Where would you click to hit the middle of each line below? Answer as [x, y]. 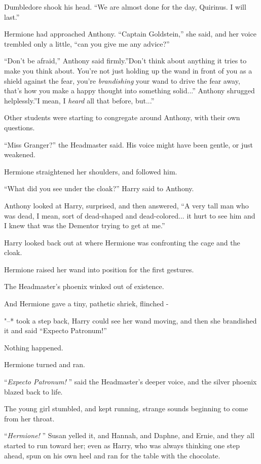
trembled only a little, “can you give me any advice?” [87, 43]
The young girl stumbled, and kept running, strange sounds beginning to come [126, 408]
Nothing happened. [34, 347]
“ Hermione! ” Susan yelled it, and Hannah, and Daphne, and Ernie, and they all [129, 435]
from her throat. [29, 418]
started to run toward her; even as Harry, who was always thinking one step [122, 445]
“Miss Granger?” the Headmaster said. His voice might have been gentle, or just [129, 144]
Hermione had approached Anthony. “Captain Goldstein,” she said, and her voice [130, 34]
